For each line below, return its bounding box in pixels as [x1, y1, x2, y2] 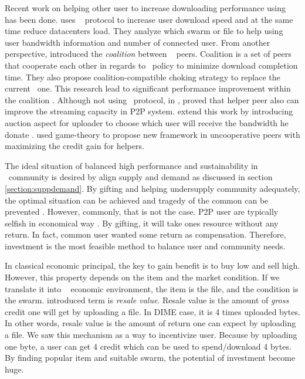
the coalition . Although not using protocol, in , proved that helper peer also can [5, 93, 299, 106]
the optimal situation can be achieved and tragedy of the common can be [5, 194, 269, 206]
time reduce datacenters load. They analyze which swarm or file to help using [5, 25, 283, 37]
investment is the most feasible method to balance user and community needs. [5, 239, 286, 252]
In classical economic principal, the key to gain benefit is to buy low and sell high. [5, 259, 300, 272]
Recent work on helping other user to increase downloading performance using [5, 2, 286, 13]
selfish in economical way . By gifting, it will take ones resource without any [5, 216, 279, 229]
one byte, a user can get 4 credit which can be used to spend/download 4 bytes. [5, 340, 292, 352]
